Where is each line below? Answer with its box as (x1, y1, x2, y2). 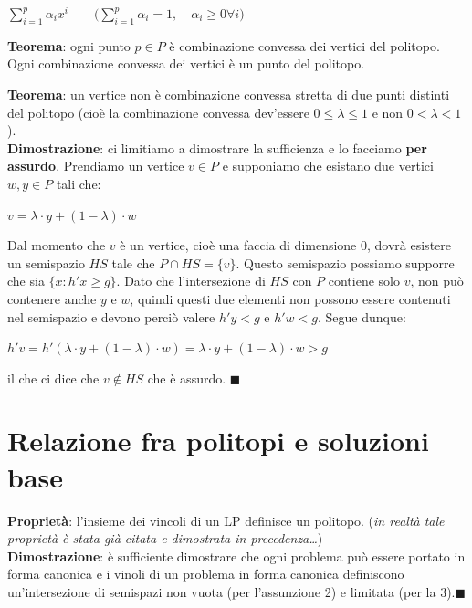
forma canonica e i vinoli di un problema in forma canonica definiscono (7, 564, 404, 583)
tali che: (56, 173, 101, 193)
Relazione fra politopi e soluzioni (7, 422, 429, 459)
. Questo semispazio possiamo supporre (236, 253, 455, 272)
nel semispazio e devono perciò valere (7, 307, 215, 326)
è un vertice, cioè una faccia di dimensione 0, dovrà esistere (120, 236, 451, 255)
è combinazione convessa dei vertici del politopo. (169, 36, 440, 55)
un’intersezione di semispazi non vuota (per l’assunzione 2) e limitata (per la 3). (7, 582, 456, 601)
